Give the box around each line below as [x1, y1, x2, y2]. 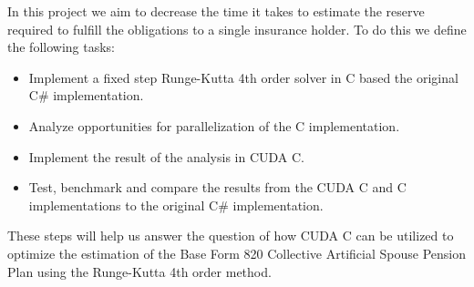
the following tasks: [7, 37, 115, 56]
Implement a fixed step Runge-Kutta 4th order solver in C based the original [28, 67, 459, 87]
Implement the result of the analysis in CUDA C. [28, 147, 305, 166]
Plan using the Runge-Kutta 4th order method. [7, 261, 272, 281]
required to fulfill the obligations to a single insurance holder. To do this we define [7, 19, 467, 38]
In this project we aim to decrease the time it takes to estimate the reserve [7, 2, 425, 20]
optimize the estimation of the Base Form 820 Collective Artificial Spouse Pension [7, 243, 466, 262]
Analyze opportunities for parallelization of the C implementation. [28, 116, 400, 135]
